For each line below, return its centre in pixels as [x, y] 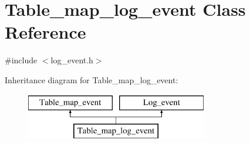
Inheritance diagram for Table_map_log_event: [92, 79]
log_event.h [72, 60]
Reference [45, 32]
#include [21, 60]
